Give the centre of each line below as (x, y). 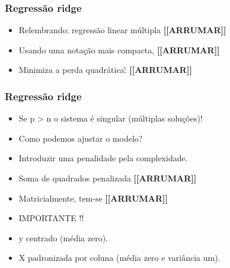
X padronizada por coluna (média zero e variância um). (119, 258)
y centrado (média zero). (63, 237)
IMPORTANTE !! (51, 218)
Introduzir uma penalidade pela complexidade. (103, 158)
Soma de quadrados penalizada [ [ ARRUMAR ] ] (108, 178)
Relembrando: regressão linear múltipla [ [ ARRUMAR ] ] (122, 30)
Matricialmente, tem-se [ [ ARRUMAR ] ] (93, 198)
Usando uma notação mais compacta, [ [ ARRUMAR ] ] (119, 50)
